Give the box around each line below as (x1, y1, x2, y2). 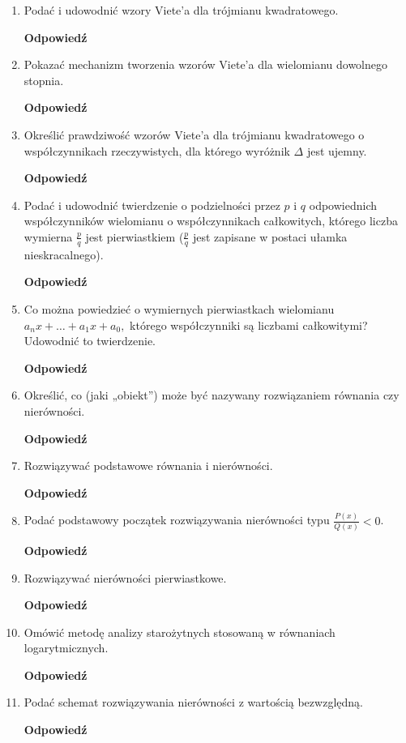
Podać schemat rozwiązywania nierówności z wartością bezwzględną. (24, 694, 363, 711)
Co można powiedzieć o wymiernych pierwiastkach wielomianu (24, 300, 335, 317)
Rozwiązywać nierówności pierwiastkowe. (24, 569, 227, 586)
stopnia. (24, 71, 64, 88)
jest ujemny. (306, 142, 367, 159)
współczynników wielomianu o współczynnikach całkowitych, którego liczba (24, 212, 398, 229)
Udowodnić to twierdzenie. (24, 332, 156, 349)
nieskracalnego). (24, 246, 104, 263)
